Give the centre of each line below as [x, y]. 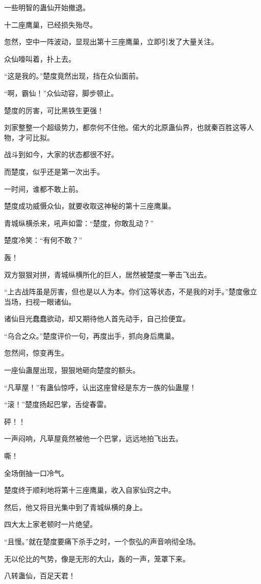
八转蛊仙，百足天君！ [40, 576]
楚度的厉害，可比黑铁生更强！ [54, 110]
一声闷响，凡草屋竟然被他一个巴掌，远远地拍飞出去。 [93, 438]
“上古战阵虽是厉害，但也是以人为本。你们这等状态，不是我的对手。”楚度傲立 [131, 291]
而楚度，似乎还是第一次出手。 [54, 171]
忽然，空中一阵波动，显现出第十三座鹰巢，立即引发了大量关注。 [111, 42]
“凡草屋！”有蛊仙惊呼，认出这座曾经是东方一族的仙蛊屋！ [100, 387]
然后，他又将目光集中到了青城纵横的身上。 [75, 507]
